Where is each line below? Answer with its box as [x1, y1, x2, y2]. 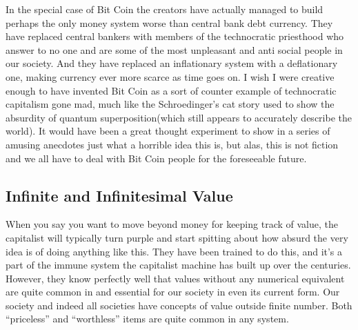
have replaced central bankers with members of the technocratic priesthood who [6, 29, 344, 43]
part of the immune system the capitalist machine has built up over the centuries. [6, 258, 351, 272]
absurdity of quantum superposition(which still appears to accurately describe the [6, 110, 352, 124]
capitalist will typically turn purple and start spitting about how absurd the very [6, 230, 348, 244]
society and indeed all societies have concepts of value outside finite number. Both [6, 298, 352, 312]
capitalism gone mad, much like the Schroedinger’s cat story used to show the [6, 97, 335, 111]
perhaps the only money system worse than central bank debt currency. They [6, 15, 333, 30]
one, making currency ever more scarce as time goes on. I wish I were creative [6, 69, 335, 84]
